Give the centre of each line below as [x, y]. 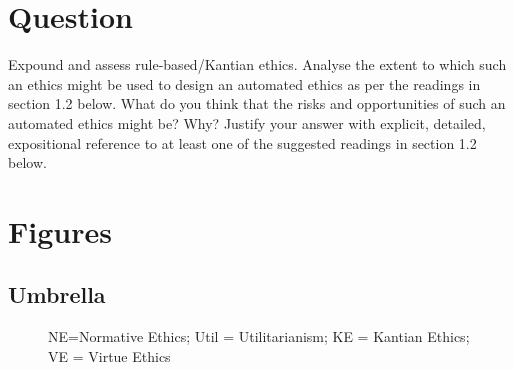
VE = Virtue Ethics [109, 355]
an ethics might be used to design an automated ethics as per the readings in [244, 83]
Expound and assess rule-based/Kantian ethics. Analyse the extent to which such [257, 64]
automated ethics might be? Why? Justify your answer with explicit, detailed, [247, 122]
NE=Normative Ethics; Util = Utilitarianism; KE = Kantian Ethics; [259, 336]
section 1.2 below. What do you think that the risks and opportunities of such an [257, 103]
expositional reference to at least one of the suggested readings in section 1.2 [242, 142]
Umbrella [57, 294]
